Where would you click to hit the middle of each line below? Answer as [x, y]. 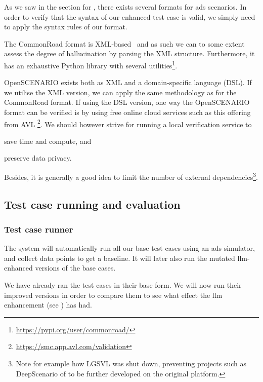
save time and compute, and [48, 141]
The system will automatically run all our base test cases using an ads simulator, [129, 248]
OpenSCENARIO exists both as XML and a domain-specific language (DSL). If [128, 82]
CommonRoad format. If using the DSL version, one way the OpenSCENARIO [127, 102]
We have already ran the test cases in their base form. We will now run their [123, 285]
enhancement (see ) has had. [48, 305]
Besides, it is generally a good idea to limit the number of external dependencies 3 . [131, 176]
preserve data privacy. [38, 158]
